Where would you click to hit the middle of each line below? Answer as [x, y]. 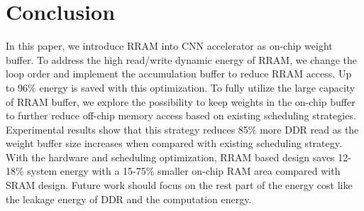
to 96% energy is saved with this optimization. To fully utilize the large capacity [181, 87]
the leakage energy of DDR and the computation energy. [129, 199]
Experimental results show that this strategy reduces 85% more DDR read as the [182, 129]
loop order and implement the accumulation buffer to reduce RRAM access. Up [179, 74]
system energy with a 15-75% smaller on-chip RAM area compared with [184, 171]
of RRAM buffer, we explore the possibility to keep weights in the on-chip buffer [181, 101]
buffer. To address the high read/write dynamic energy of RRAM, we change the [181, 59]
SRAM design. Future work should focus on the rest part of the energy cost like [179, 185]
